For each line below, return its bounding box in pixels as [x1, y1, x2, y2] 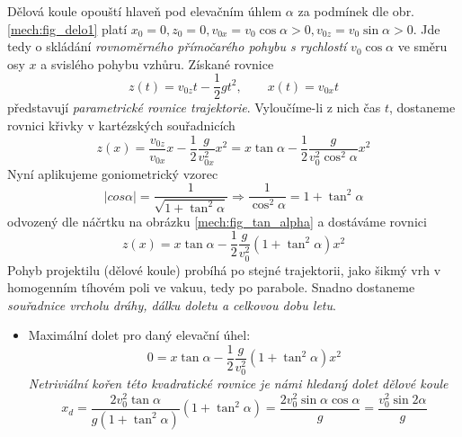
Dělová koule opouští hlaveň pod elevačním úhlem [7, 2, 282, 20]
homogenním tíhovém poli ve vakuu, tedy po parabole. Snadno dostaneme [7, 278, 415, 297]
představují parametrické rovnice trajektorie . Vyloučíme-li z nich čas [7, 98, 381, 117]
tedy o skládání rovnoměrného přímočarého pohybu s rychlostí [7, 37, 347, 56]
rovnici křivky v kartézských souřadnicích [7, 116, 235, 135]
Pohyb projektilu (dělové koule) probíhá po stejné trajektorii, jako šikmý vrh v [7, 260, 441, 279]
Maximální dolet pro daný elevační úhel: [28, 326, 251, 344]
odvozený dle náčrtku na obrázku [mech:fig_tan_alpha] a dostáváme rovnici [7, 211, 427, 230]
